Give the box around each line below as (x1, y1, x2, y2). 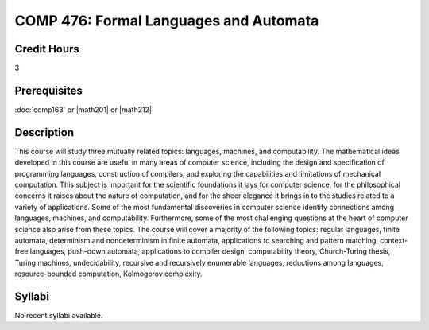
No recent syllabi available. (14, 311, 103, 320)
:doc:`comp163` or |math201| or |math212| (14, 104, 153, 115)
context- (380, 235, 408, 245)
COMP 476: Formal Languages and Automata (14, 12, 319, 29)
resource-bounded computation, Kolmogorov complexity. (14, 269, 203, 278)
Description (14, 126, 75, 139)
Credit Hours (14, 42, 79, 56)
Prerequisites (14, 83, 83, 97)
